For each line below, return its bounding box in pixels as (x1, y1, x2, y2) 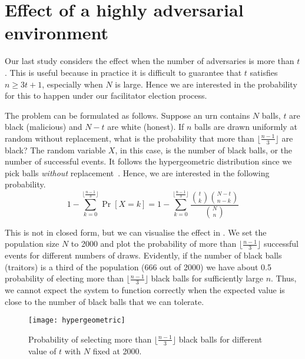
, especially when (42, 78, 103, 90)
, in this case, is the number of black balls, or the (115, 143, 293, 156)
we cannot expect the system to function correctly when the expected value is (5, 283, 285, 296)
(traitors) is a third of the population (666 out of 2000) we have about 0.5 (5, 260, 271, 273)
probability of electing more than (5, 272, 124, 284)
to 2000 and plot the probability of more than (71, 237, 237, 250)
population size (5, 237, 59, 250)
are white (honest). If (107, 120, 184, 133)
